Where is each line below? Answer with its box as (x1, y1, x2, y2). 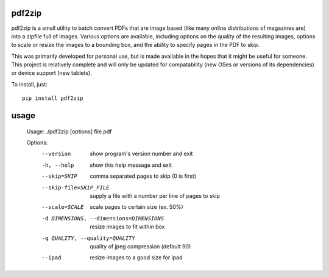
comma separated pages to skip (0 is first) (90, 172, 196, 180)
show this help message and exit (90, 161, 172, 169)
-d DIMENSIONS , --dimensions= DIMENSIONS (41, 215, 164, 222)
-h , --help (41, 161, 74, 169)
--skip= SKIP (41, 173, 77, 180)
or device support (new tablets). (11, 69, 92, 77)
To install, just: (11, 80, 48, 88)
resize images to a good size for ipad (90, 254, 183, 261)
